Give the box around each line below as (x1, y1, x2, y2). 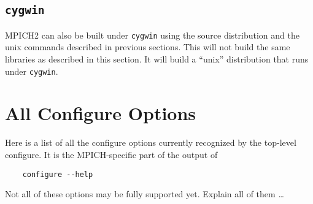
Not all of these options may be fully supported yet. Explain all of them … (5, 187, 284, 200)
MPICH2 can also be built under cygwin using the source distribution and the (5, 28, 299, 41)
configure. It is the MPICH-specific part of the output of (5, 148, 218, 161)
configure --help (22, 170, 93, 179)
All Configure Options (5, 100, 196, 126)
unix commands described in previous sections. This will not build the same (5, 40, 290, 53)
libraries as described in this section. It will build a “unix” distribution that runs (5, 53, 309, 66)
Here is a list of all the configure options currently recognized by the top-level (5, 136, 296, 149)
